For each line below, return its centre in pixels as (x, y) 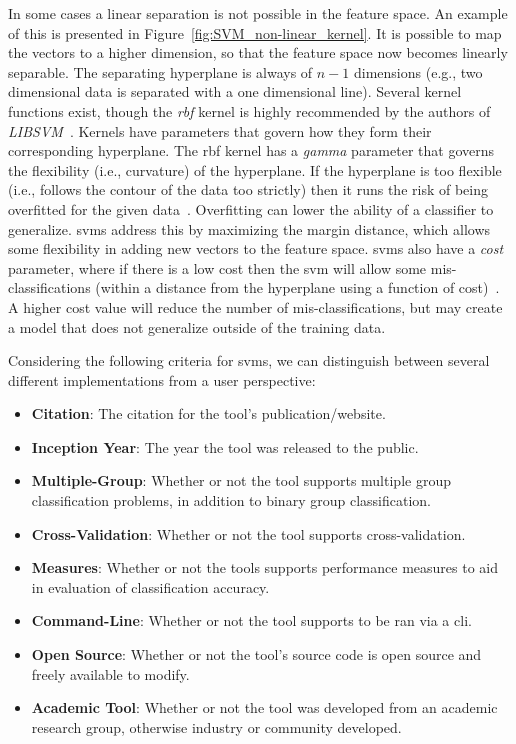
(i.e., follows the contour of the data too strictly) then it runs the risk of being (248, 189)
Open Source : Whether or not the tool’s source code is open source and (256, 654)
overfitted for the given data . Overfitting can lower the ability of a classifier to (251, 208)
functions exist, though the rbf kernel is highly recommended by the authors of (249, 110)
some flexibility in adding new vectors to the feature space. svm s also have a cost (256, 248)
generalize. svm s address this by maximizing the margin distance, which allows (249, 228)
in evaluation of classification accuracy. (150, 586)
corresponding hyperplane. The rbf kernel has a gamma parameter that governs (251, 150)
